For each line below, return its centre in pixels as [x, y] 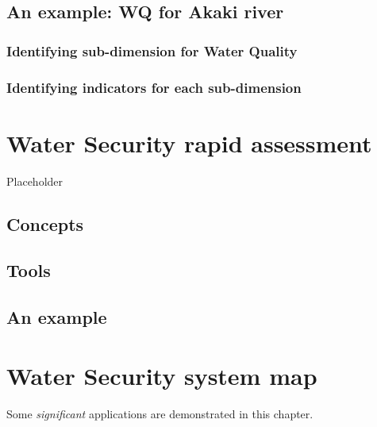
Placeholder [35, 181]
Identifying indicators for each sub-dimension [154, 87]
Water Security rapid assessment [189, 142]
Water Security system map [162, 375]
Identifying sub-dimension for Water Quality [152, 50]
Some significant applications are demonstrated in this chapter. [160, 413]
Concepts [45, 223]
